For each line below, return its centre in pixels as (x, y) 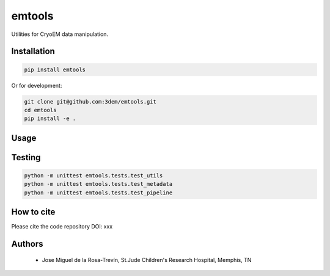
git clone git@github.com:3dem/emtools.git (90, 101)
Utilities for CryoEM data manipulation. (60, 34)
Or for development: (37, 85)
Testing (26, 157)
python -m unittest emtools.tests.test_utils (94, 175)
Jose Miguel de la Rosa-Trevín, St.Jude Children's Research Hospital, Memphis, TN (147, 260)
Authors (27, 244)
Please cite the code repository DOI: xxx (62, 227)
